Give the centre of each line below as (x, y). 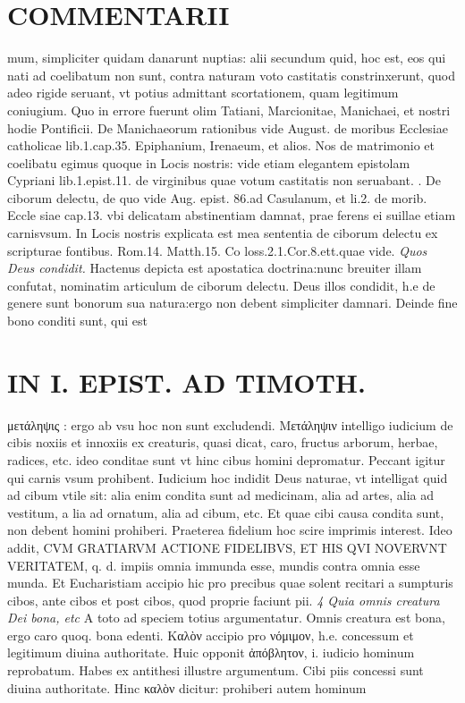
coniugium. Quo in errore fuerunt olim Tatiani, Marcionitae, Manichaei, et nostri (229, 110)
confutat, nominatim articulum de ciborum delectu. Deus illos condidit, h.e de (221, 285)
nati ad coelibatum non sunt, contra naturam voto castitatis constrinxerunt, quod (232, 75)
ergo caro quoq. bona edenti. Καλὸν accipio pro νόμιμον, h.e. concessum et (211, 635)
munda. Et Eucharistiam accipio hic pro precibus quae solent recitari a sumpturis (230, 583)
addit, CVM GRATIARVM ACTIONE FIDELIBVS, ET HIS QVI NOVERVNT (227, 547)
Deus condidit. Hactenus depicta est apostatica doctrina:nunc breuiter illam (215, 268)
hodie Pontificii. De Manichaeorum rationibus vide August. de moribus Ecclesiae (228, 127)
